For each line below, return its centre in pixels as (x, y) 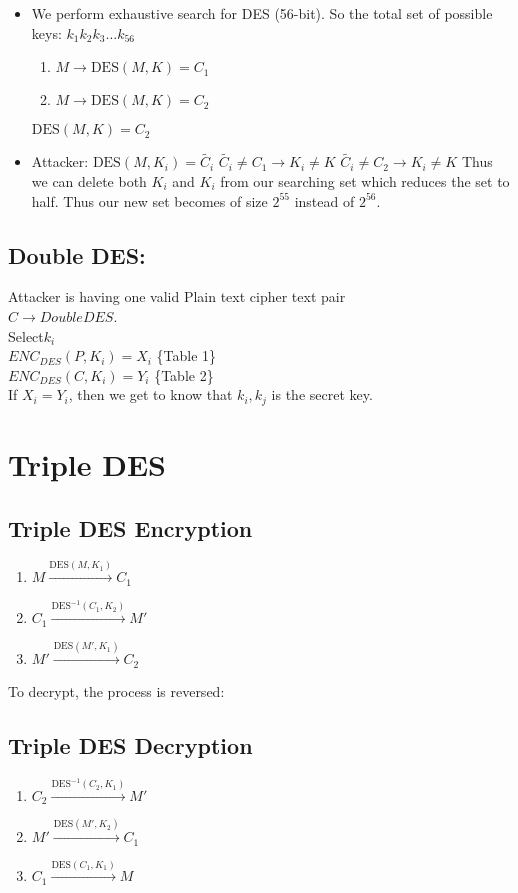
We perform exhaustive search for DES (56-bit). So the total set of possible (262, 13)
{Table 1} (186, 355)
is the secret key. (322, 394)
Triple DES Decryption (130, 744)
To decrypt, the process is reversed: (116, 690)
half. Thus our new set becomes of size (149, 200)
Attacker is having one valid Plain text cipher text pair (177, 296)
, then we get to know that (150, 394)
